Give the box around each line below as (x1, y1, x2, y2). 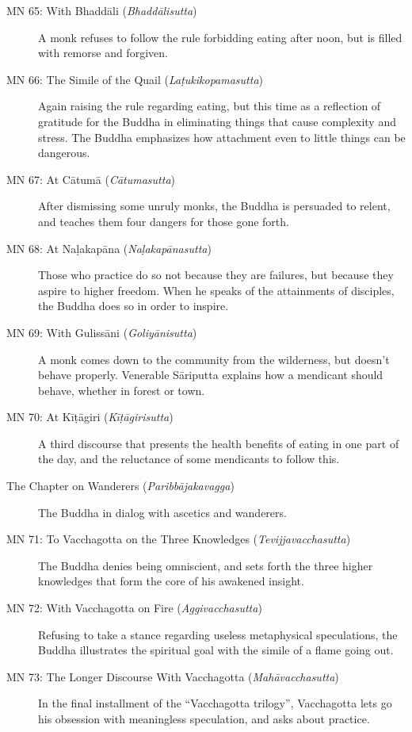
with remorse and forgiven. (38, 44, 168, 61)
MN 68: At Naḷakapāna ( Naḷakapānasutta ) (6, 240, 212, 256)
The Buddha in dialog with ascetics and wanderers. (38, 504, 287, 520)
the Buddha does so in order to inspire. (38, 297, 229, 314)
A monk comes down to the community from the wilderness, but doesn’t (38, 351, 390, 367)
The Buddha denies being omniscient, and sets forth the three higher (38, 557, 373, 573)
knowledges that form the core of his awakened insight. (38, 573, 304, 589)
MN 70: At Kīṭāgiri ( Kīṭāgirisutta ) (6, 408, 174, 425)
